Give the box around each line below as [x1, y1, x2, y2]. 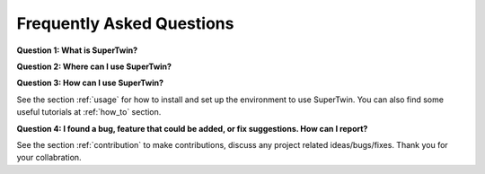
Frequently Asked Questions [16, 13, 234, 33]
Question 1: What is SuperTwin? [16, 45, 138, 56]
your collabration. [16, 152, 82, 163]
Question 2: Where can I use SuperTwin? [16, 61, 172, 72]
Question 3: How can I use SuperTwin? [16, 77, 164, 89]
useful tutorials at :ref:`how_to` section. [16, 107, 162, 117]
